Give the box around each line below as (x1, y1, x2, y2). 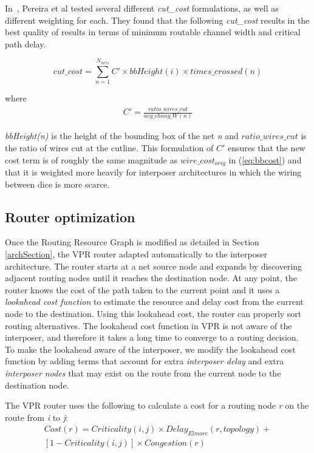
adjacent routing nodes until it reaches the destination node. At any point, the (5, 271, 298, 284)
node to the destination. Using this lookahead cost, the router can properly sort (5, 307, 302, 319)
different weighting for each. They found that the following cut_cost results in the (5, 13, 310, 26)
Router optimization (5, 207, 135, 226)
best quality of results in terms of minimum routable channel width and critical (5, 26, 301, 38)
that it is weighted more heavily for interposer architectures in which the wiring (5, 166, 302, 179)
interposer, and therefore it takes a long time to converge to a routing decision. (5, 331, 299, 344)
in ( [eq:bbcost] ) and (228, 153, 302, 166)
